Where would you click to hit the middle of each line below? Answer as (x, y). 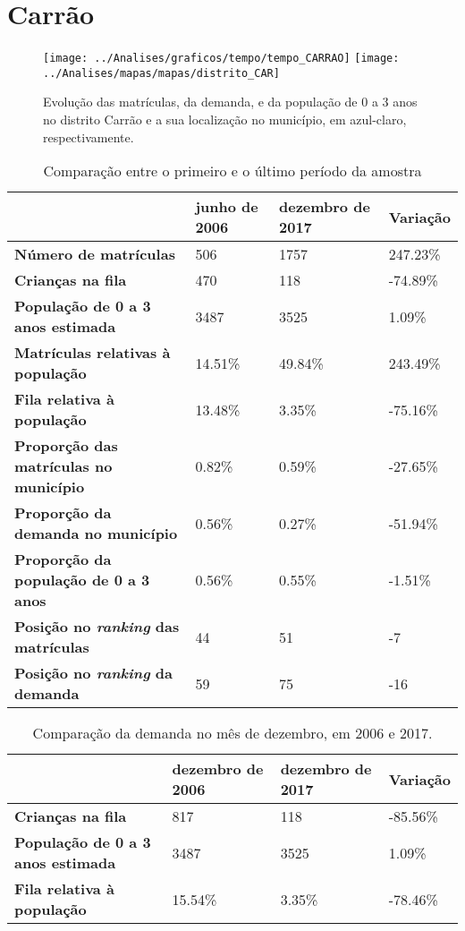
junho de (227, 207)
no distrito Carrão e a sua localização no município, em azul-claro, (225, 120)
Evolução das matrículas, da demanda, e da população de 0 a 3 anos (230, 102)
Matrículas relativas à (93, 353)
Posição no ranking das (97, 627)
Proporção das (66, 446)
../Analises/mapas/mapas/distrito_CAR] (161, 73)
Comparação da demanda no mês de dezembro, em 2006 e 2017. (232, 733)
